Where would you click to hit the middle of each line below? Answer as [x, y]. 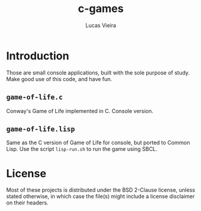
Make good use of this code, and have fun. [59, 79]
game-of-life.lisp [40, 129]
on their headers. [28, 203]
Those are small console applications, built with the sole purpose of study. [98, 72]
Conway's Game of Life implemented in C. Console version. [80, 111]
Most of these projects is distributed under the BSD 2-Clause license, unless [101, 190]
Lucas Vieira [101, 25]
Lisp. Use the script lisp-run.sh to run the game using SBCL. [82, 149]
